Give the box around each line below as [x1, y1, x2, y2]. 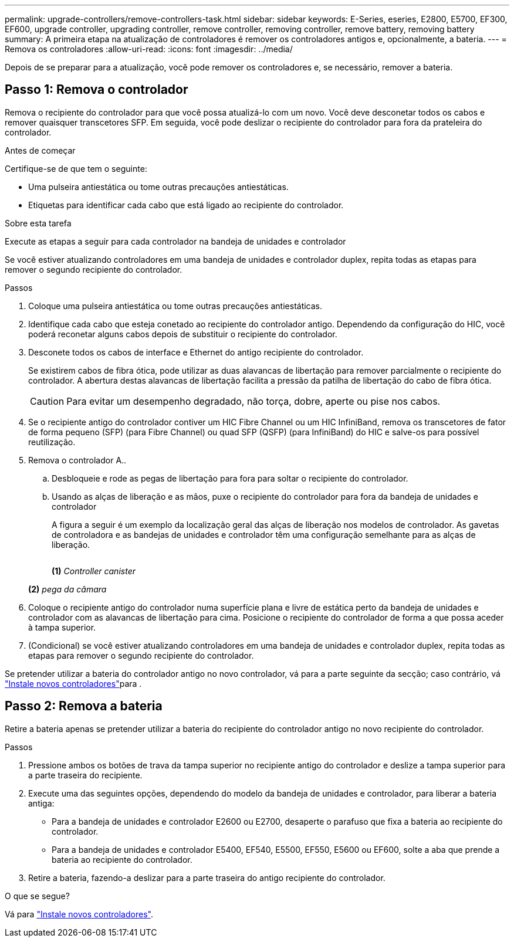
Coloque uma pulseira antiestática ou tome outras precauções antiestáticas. [28, 300, 323, 311]
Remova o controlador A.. [28, 455, 127, 465]
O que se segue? [5, 890, 70, 901]
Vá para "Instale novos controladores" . [5, 909, 153, 919]
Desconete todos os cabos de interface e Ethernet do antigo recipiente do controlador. [28, 347, 364, 357]
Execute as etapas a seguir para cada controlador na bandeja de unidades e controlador [5, 236, 346, 246]
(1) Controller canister [52, 565, 136, 576]
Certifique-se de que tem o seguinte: [5, 163, 147, 174]
